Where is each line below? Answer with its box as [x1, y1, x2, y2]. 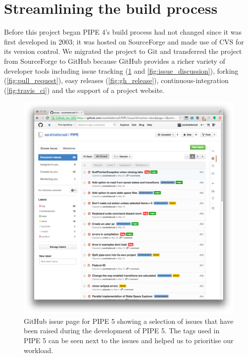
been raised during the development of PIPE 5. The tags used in [24, 325, 220, 336]
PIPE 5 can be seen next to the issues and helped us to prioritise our [24, 335, 234, 346]
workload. [24, 345, 53, 355]
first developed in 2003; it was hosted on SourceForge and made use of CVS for [4, 36, 244, 46]
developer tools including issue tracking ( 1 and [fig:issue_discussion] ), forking [4, 65, 239, 76]
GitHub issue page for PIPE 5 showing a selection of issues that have [24, 315, 234, 326]
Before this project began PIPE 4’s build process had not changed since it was [4, 27, 242, 37]
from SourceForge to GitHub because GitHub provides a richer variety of [4, 55, 225, 66]
